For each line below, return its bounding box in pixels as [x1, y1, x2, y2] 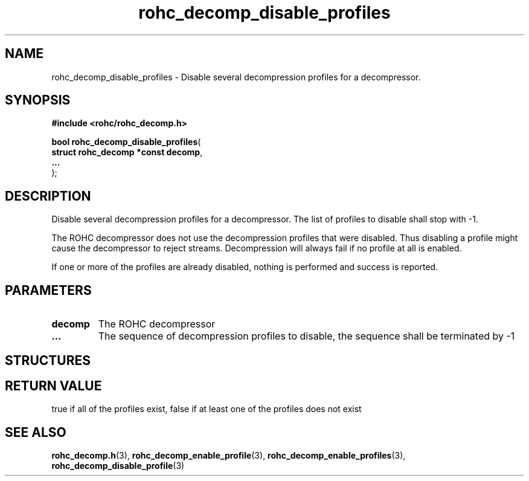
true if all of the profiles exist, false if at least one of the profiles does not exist [51, 404, 362, 415]
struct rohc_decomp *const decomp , [51, 147, 203, 158]
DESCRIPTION [5, 188, 91, 204]
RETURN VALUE [5, 378, 102, 393]
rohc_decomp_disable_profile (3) [51, 460, 185, 471]
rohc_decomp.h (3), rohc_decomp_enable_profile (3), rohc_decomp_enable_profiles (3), [51, 450, 406, 461]
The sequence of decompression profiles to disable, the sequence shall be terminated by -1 [98, 330, 515, 343]
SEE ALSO [5, 424, 66, 440]
